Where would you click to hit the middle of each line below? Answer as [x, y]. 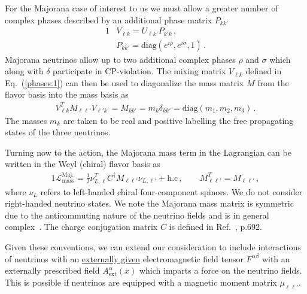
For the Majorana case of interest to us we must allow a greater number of [142, 8]
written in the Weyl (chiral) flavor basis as [83, 164]
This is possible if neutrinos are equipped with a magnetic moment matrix [141, 282]
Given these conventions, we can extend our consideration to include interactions [153, 247]
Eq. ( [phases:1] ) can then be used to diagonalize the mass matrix [124, 82]
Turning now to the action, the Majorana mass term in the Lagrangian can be [148, 152]
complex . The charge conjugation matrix [81, 227]
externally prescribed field [52, 270]
